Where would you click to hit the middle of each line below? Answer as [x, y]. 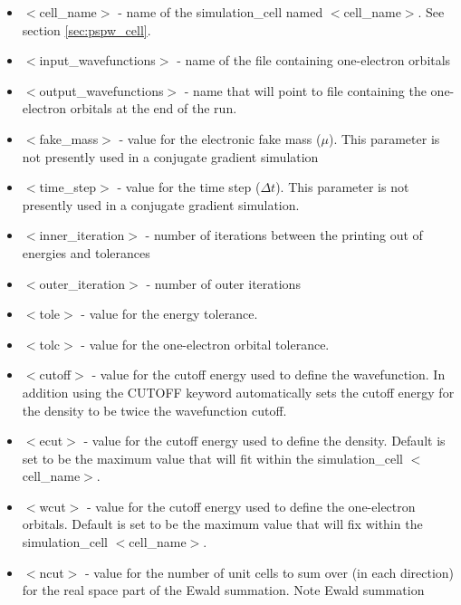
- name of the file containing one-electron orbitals [314, 60]
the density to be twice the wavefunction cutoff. [154, 410]
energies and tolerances [86, 252]
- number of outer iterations [223, 283]
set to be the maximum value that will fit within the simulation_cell [212, 458]
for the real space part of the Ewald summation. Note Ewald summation [223, 590]
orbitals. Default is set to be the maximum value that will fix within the [222, 524]
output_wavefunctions [101, 90]
